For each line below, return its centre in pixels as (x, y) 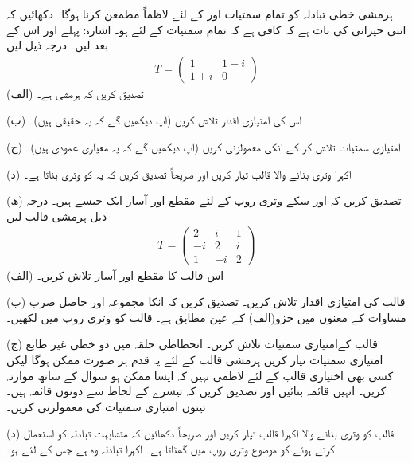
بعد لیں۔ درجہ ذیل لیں (58, 45)
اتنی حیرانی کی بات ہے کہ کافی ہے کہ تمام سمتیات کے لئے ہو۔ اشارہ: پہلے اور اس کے (206, 29)
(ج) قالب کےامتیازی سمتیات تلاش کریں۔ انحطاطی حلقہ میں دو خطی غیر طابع (192, 344)
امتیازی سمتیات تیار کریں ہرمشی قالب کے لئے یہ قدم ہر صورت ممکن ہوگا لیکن (195, 359)
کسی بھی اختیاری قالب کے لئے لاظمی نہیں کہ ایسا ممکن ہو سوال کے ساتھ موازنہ (200, 375)
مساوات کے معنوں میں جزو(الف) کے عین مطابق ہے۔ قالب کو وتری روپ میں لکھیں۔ (206, 317)
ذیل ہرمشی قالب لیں (57, 216)
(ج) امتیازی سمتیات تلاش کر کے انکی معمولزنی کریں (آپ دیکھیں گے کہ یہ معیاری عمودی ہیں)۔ (204, 147)
